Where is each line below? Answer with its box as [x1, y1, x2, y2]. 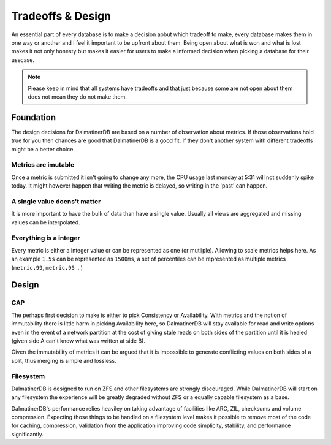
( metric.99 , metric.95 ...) [11, 264, 83, 271]
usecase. [11, 56, 35, 64]
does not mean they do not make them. [28, 93, 127, 101]
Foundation [11, 112, 56, 123]
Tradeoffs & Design [11, 9, 112, 23]
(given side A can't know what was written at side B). [11, 337, 145, 344]
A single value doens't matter [11, 197, 101, 205]
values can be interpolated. [11, 218, 80, 226]
